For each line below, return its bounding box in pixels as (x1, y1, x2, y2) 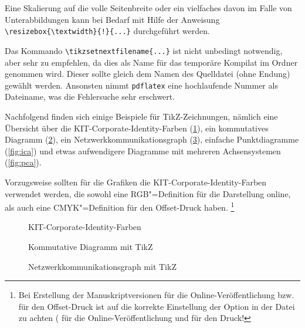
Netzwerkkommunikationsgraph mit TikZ (28, 260, 177, 272)
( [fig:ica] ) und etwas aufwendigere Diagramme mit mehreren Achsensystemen (5, 144, 281, 157)
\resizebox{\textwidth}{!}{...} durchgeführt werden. (5, 25, 210, 37)
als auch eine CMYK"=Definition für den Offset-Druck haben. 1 (5, 199, 235, 213)
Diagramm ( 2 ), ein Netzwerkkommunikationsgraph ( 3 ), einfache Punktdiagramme (5, 133, 299, 146)
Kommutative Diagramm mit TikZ (28, 240, 153, 252)
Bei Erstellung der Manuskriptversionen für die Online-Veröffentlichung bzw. (18, 289, 294, 301)
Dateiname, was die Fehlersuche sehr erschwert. (5, 90, 175, 103)
